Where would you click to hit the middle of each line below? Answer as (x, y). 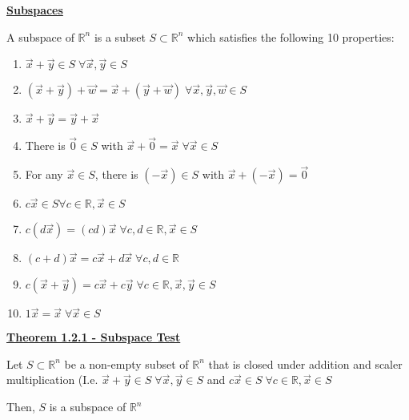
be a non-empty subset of (126, 363)
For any (44, 174)
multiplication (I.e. (52, 380)
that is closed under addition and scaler (305, 363)
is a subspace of (88, 406)
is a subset (120, 36)
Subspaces (35, 10)
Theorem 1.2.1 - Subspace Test (94, 337)
